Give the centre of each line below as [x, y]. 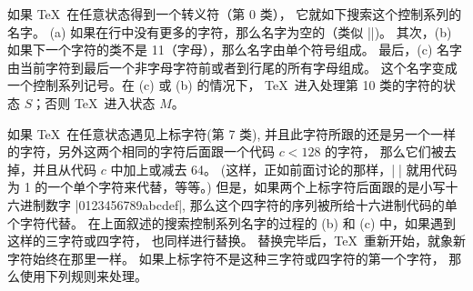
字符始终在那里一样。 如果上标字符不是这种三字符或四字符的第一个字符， [226, 258]
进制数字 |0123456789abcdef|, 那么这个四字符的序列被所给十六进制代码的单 [238, 204]
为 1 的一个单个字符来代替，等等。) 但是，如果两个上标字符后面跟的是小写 [226, 187]
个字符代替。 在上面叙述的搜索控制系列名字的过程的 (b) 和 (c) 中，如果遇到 [232, 222]
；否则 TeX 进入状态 [94, 102]
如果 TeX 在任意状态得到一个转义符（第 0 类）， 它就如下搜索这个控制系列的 [235, 14]
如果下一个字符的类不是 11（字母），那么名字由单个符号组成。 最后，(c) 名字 [235, 50]
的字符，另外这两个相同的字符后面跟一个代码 [141, 151]
